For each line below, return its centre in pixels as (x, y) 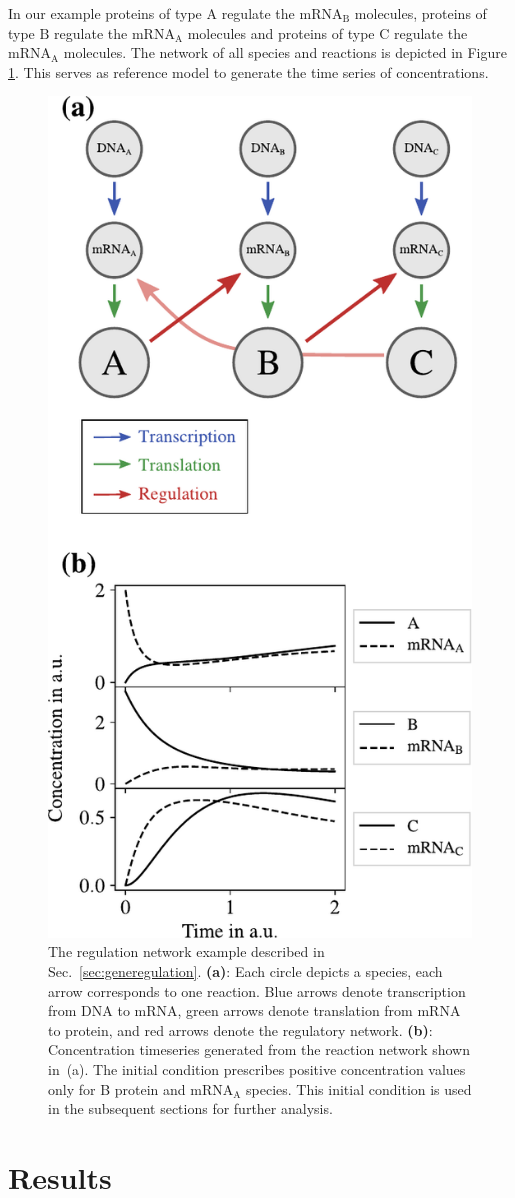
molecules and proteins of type (281, 32)
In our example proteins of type (105, 13)
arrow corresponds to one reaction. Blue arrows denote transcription (257, 990)
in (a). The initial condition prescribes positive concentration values (257, 1068)
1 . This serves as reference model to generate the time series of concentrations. (248, 71)
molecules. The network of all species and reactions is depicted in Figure (285, 52)
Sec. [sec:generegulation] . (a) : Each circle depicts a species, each (245, 970)
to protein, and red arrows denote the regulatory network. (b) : (240, 1029)
